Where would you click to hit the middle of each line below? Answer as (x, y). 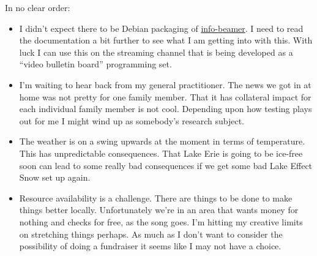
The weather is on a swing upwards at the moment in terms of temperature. (162, 141)
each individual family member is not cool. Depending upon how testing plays (166, 109)
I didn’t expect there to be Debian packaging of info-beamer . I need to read (161, 28)
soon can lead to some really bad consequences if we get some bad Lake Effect (166, 165)
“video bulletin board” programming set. (95, 64)
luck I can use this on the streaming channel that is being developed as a (156, 52)
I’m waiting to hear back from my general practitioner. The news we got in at (165, 84)
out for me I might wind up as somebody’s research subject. (132, 120)
